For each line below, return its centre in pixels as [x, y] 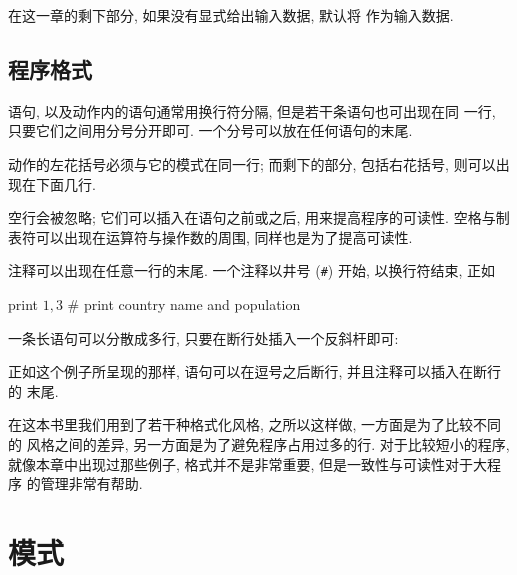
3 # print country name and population [178, 304]
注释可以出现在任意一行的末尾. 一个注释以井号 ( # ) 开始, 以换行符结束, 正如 [252, 270]
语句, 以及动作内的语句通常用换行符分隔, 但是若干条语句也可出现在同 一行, [252, 110]
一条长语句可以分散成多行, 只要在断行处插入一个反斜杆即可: [203, 337]
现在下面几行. [52, 183]
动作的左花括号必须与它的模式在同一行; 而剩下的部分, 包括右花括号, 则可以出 [259, 163]
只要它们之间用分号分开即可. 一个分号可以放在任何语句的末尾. [210, 130]
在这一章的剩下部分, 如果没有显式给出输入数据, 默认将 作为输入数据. [231, 15]
